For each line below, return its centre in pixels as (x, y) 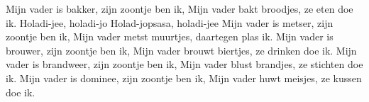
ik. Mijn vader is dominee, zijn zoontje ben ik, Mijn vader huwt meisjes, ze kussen (184, 78)
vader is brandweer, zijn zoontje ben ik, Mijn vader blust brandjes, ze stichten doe (184, 64)
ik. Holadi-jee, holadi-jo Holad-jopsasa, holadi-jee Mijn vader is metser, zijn (170, 22)
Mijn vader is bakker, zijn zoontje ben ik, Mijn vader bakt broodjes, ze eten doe (180, 8)
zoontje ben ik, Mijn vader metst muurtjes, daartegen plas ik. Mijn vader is (170, 36)
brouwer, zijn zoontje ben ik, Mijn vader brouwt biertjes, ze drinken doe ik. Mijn (181, 50)
